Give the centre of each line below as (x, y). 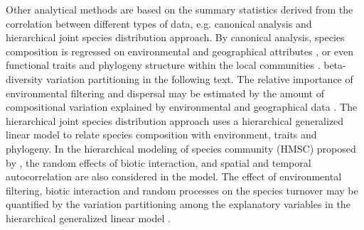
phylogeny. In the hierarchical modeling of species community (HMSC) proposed (181, 148)
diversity (25, 78)
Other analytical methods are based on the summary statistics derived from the (180, 9)
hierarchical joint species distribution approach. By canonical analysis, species (175, 37)
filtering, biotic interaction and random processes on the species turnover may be (182, 190)
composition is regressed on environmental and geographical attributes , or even (180, 51)
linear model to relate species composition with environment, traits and (161, 135)
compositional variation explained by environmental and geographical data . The (182, 107)
